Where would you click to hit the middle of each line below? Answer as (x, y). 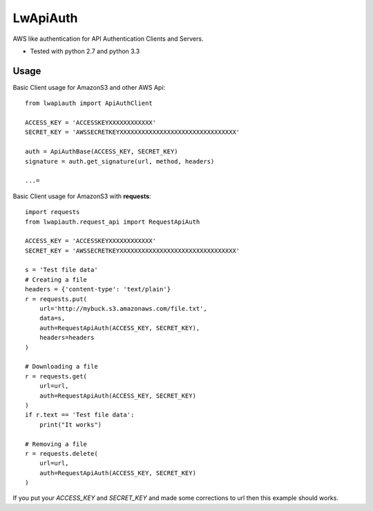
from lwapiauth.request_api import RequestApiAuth (113, 222)
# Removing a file (56, 444)
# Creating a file (56, 279)
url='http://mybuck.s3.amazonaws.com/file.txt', (123, 309)
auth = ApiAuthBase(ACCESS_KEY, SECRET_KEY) (102, 152)
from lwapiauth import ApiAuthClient (89, 103)
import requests (52, 212)
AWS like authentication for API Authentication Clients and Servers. (108, 39)
